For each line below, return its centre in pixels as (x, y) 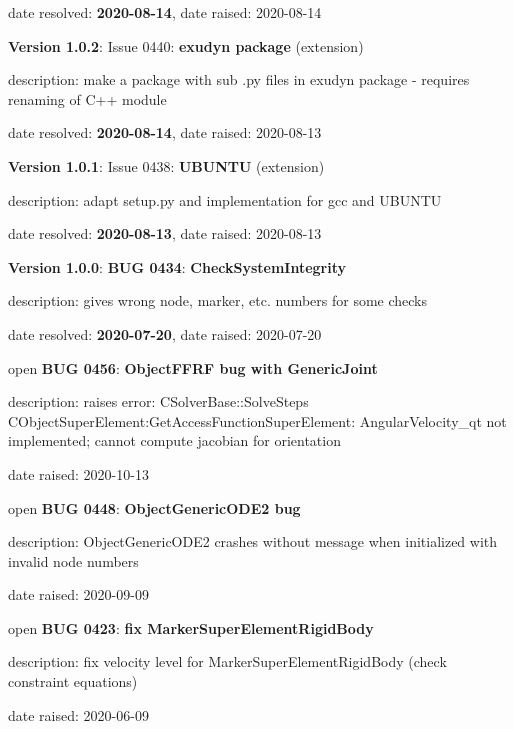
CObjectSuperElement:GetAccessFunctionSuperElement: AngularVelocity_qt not (257, 420)
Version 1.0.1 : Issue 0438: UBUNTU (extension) (166, 165)
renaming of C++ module (87, 98)
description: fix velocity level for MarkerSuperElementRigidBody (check (227, 661)
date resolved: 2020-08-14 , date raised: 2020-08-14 (165, 12)
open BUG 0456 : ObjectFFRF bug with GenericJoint (193, 367)
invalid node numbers (73, 560)
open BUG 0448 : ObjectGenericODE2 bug (154, 507)
